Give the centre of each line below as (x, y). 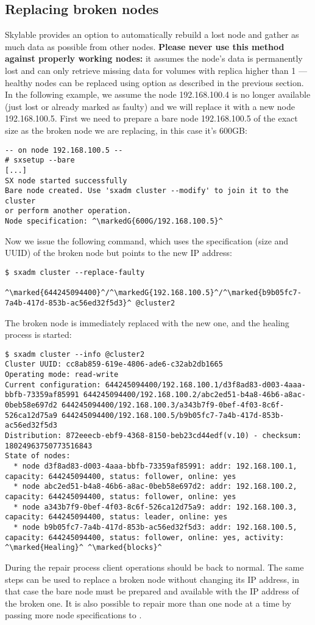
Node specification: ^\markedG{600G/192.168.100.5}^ (114, 221)
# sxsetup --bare (40, 160)
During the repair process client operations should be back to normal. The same (154, 567)
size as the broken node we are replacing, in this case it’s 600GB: (126, 130)
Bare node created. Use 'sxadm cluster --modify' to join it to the (147, 191)
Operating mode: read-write (62, 375)
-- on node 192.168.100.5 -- (64, 150)
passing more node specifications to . (73, 615)
